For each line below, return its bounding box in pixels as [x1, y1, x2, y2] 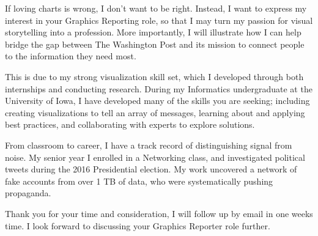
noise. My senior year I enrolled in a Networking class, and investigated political [5, 150, 305, 163]
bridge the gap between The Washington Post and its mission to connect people [5, 37, 305, 50]
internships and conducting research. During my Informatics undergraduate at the [5, 82, 312, 95]
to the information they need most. [5, 50, 136, 62]
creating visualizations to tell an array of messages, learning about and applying [5, 106, 305, 119]
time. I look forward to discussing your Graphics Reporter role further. [5, 219, 270, 232]
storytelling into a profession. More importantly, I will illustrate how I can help [5, 26, 301, 39]
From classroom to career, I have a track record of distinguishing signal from [5, 138, 292, 151]
